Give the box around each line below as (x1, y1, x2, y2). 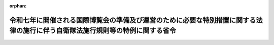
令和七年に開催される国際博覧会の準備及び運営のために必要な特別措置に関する (9, 15, 256, 24)
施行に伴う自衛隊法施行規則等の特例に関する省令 (22, 26, 176, 35)
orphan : (9, 3, 27, 8)
